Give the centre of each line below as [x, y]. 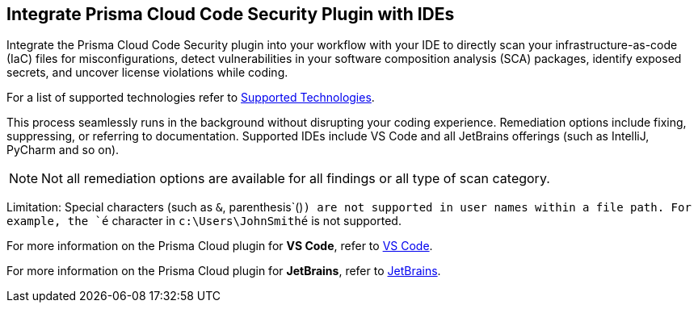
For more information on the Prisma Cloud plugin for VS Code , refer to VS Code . [220, 246]
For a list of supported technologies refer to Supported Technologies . [191, 98]
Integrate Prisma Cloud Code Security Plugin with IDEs [231, 14]
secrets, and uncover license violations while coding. [147, 73]
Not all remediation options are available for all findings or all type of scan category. [296, 179]
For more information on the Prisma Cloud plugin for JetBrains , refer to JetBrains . [224, 271]
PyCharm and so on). [63, 150]
